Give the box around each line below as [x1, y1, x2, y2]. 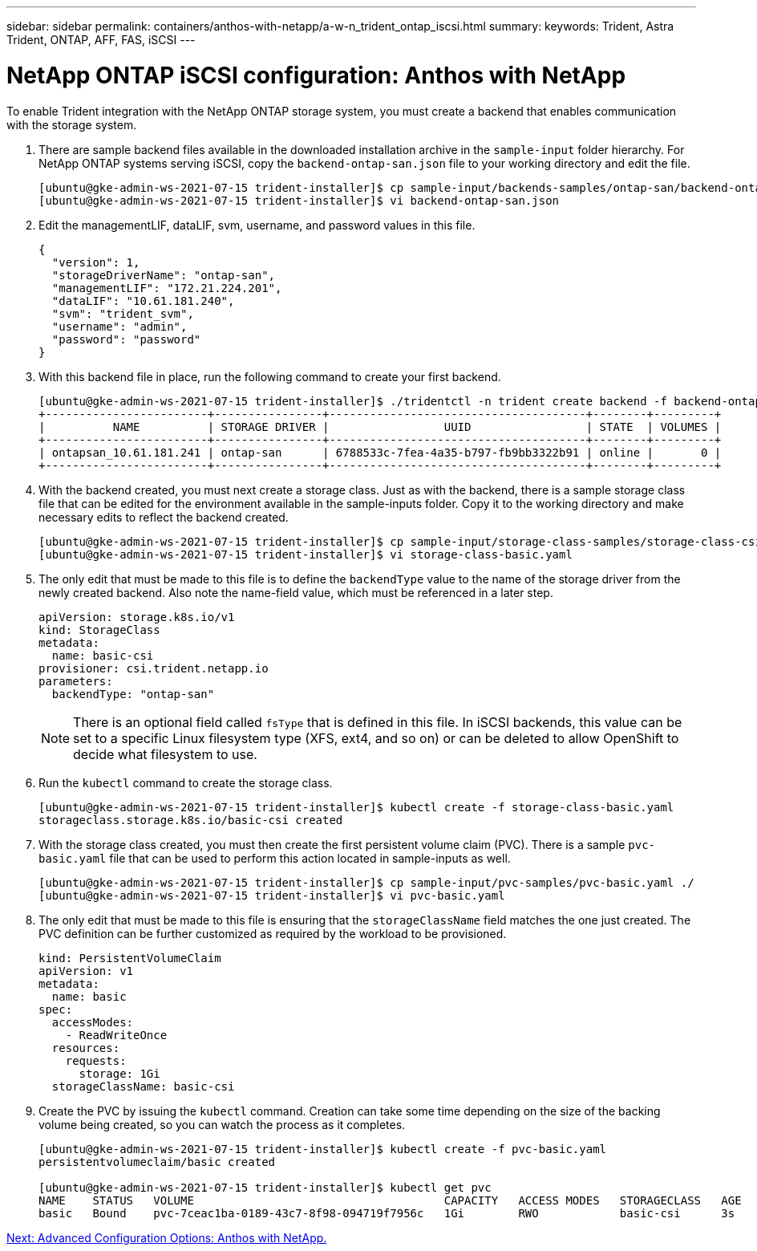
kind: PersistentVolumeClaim [38, 951, 221, 965]
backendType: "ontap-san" [51, 687, 215, 701]
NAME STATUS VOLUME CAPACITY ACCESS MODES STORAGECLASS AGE [38, 1193, 742, 1207]
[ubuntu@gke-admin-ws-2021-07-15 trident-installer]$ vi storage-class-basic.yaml [38, 547, 573, 561]
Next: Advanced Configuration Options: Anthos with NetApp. [6, 1230, 327, 1245]
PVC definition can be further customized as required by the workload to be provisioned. [38, 926, 507, 940]
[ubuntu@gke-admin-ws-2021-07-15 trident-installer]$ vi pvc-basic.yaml [38, 888, 505, 902]
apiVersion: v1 [38, 964, 134, 977]
